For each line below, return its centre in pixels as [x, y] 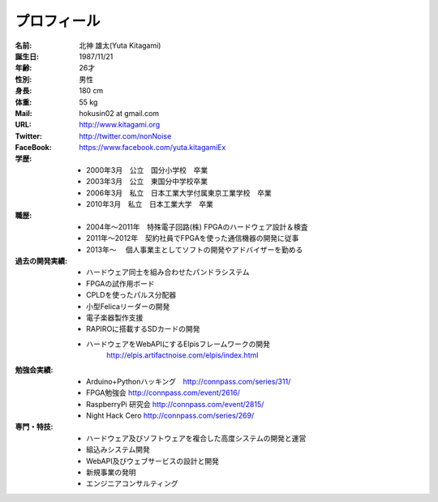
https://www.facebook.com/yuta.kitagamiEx [152, 148]
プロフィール [58, 21]
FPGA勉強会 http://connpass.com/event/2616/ [163, 393]
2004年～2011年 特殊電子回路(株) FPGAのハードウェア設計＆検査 [197, 226]
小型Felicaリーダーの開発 [128, 306]
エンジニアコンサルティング [132, 483]
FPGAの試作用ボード [120, 283]
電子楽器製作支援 [115, 317]
